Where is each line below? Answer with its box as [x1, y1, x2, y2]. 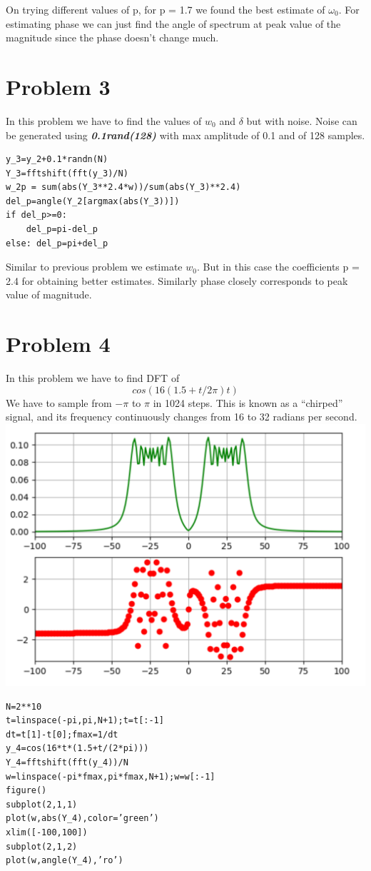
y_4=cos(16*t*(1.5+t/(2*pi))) [6, 743, 149, 754]
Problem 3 [6, 71, 111, 101]
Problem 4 [6, 329, 111, 358]
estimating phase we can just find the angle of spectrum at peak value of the [6, 16, 341, 31]
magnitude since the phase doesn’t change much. [6, 30, 219, 45]
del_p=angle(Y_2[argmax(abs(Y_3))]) [6, 196, 180, 206]
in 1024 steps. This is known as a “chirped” [153, 395, 343, 410]
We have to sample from [6, 395, 112, 410]
